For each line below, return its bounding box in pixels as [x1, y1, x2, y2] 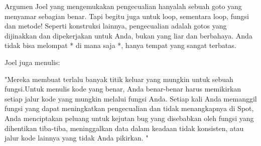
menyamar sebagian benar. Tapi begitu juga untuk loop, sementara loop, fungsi [5, 10, 249, 21]
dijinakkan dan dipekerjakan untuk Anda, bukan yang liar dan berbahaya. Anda [5, 30, 252, 40]
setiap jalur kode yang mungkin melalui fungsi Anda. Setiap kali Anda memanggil [5, 93, 257, 103]
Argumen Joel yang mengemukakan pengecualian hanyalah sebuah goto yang [5, 1, 242, 11]
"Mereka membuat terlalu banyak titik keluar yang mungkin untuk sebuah [5, 73, 233, 84]
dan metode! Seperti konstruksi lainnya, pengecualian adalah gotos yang [5, 20, 227, 31]
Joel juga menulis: [5, 56, 60, 67]
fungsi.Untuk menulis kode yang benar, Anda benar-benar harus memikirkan [5, 83, 241, 94]
